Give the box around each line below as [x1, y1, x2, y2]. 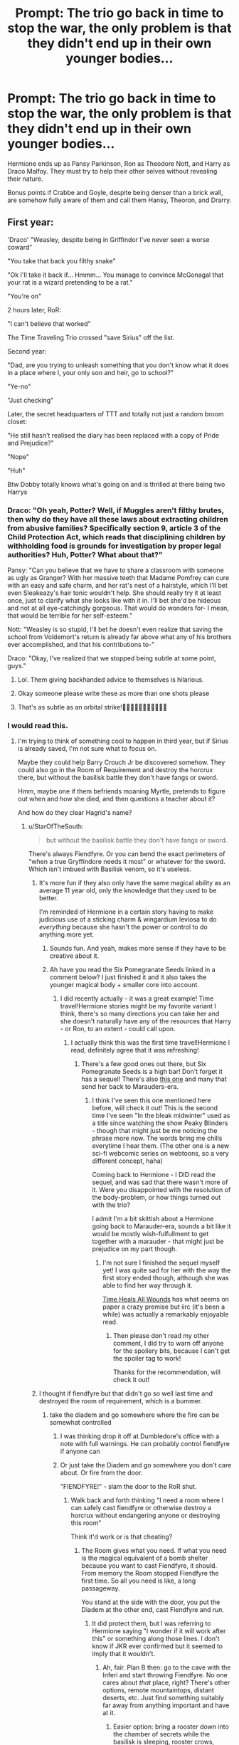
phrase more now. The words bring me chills [92, 1134, 223, 1143]
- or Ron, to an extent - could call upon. [60, 1025, 176, 1033]
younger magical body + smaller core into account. [49, 981, 199, 989]
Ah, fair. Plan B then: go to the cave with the [102, 1663, 231, 1672]
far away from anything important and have [102, 1701, 230, 1709]
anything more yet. [38, 930, 95, 939]
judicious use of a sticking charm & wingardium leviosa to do [38, 915, 217, 924]
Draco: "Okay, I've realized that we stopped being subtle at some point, [7, 654, 216, 663]
